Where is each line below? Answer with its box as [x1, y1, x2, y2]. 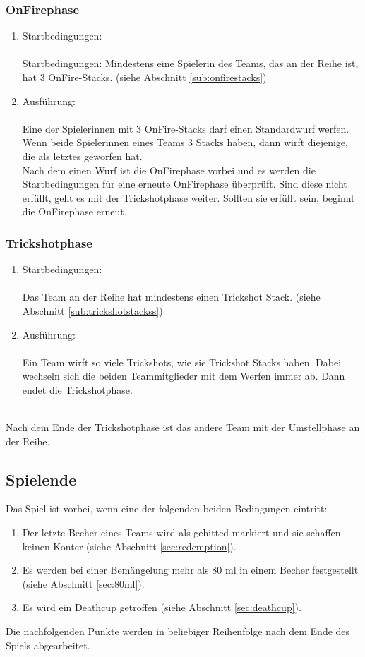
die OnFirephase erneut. [22, 204, 127, 219]
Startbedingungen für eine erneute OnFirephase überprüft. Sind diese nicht [22, 176, 347, 191]
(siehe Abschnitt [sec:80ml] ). [22, 576, 145, 591]
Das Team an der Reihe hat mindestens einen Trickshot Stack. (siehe [22, 289, 321, 304]
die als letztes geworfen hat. [22, 148, 143, 163]
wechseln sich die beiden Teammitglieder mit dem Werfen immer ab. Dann [22, 368, 345, 383]
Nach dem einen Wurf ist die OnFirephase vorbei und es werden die [22, 162, 316, 177]
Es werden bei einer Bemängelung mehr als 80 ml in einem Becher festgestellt [22, 562, 359, 577]
